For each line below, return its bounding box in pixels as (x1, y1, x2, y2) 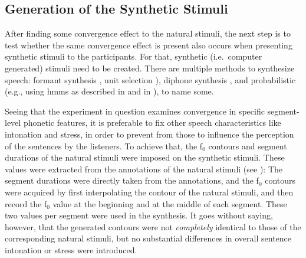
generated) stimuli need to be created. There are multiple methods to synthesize (5, 61, 295, 74)
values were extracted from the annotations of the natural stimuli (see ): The (5, 162, 282, 175)
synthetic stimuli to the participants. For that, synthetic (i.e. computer (5, 50, 262, 63)
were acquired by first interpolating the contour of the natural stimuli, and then (5, 185, 294, 198)
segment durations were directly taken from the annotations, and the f (5, 174, 259, 187)
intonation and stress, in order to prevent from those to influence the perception (5, 128, 294, 140)
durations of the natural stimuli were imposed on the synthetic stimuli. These (5, 151, 285, 164)
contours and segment (208, 139, 287, 152)
